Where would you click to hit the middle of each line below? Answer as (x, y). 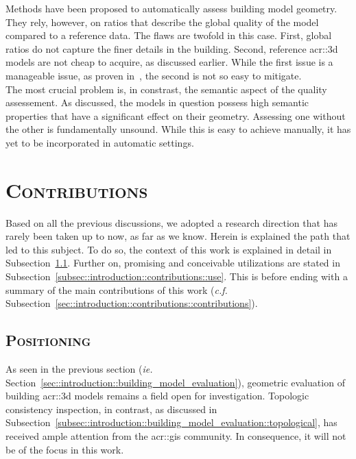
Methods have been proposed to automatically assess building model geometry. (171, 8)
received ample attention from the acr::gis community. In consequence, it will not (176, 435)
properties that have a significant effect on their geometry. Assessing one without (176, 115)
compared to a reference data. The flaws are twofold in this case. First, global (169, 35)
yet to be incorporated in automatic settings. (100, 142)
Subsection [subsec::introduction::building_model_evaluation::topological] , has (171, 422)
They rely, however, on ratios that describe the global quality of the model (162, 22)
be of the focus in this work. (65, 449)
